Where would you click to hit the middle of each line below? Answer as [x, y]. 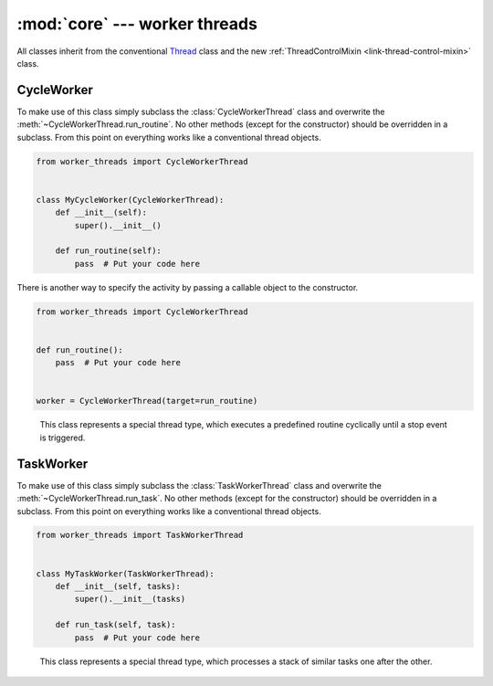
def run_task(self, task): [116, 625]
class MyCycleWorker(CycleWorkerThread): [130, 200]
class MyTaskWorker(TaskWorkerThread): [125, 574]
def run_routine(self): [108, 251]
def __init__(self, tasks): [118, 586]
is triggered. [63, 438]
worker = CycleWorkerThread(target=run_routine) [147, 401]
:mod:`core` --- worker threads [137, 24]
